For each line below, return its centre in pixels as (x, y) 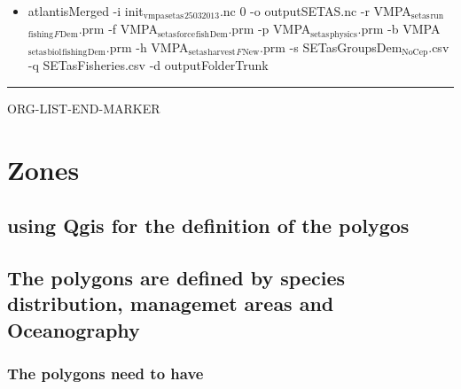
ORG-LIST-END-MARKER (84, 108)
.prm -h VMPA (147, 47)
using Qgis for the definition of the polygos (208, 226)
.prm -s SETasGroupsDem (331, 47)
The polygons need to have (105, 373)
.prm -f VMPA (118, 29)
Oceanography (74, 329)
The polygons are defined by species (176, 278)
